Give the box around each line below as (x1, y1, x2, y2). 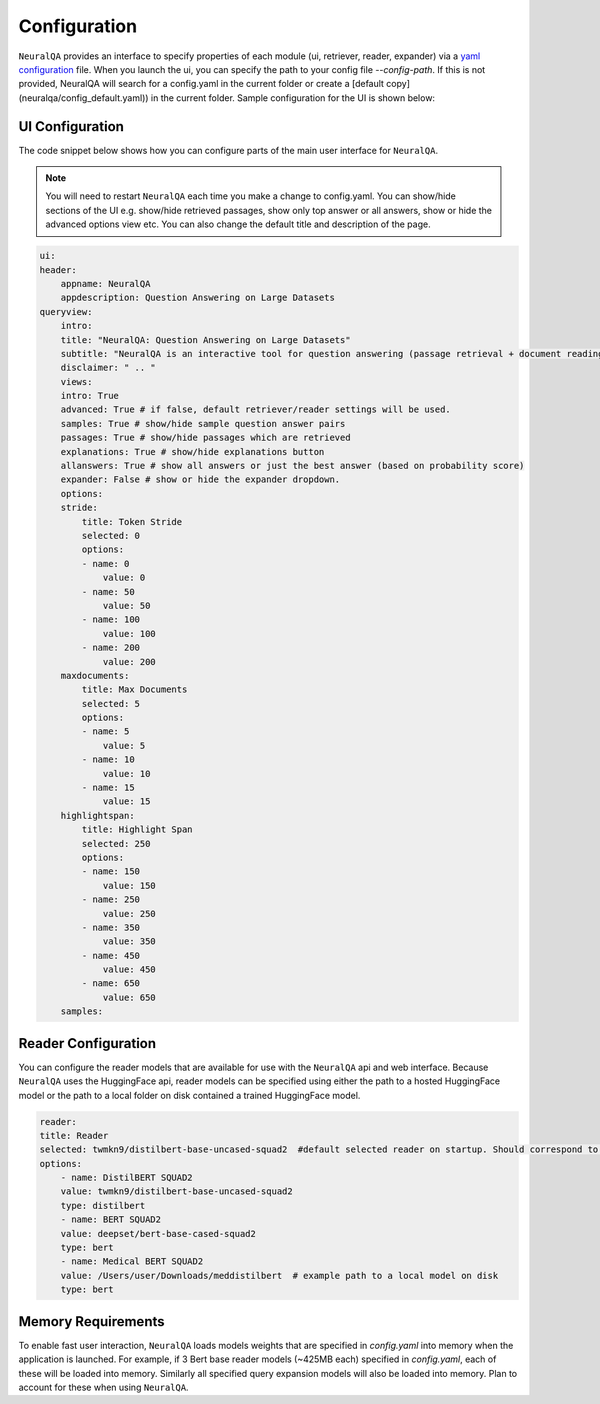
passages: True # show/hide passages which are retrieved (60, 432, 351, 444)
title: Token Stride (81, 516, 183, 527)
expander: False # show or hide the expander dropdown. (60, 474, 341, 485)
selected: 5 (81, 698, 140, 709)
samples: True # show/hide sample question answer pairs (60, 418, 346, 429)
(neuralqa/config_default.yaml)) (18, 91, 149, 104)
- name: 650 (81, 978, 140, 989)
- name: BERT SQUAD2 (60, 1214, 162, 1225)
